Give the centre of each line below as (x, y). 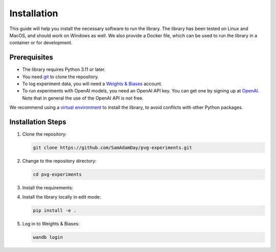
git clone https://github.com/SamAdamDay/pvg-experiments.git (112, 148)
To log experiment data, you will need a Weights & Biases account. (92, 84)
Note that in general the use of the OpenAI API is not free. (83, 98)
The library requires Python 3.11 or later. (64, 69)
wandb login (48, 237)
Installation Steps (38, 122)
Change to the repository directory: (59, 161)
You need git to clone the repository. (61, 77)
